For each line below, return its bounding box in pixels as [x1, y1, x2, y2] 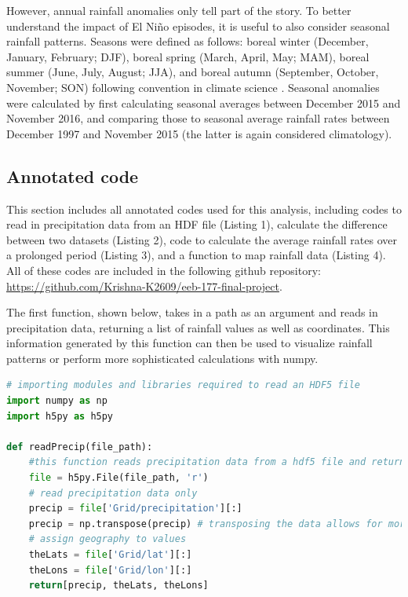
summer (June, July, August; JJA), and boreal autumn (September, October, [6, 64, 379, 80]
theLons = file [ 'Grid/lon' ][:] [28, 564, 192, 576]
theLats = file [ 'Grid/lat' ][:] [28, 549, 192, 561]
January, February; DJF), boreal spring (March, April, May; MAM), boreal [6, 48, 370, 64]
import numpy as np [6, 395, 107, 407]
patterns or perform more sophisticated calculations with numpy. [6, 350, 319, 366]
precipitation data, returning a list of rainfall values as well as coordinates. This [6, 319, 390, 335]
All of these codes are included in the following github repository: [6, 262, 321, 278]
